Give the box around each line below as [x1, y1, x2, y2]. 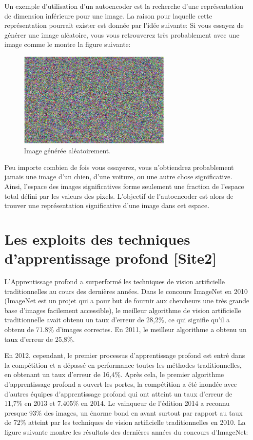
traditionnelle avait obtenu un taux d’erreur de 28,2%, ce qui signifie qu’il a [4, 314, 230, 325]
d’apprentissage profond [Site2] [4, 248, 217, 268]
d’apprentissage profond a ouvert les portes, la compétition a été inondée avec [4, 379, 237, 389]
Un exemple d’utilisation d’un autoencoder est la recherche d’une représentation [4, 1, 244, 11]
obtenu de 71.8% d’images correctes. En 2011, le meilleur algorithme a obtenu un [4, 324, 247, 335]
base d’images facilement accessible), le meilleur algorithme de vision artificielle [4, 305, 241, 315]
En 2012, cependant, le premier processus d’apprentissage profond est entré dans [4, 350, 245, 360]
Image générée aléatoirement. [24, 146, 111, 156]
